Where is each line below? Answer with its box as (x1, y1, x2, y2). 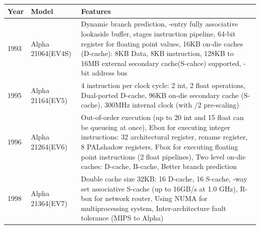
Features (81, 5, 111, 16)
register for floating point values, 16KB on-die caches (81, 38, 243, 48)
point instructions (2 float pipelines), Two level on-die (81, 151, 245, 161)
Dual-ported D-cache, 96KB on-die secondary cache (81, 89, 239, 100)
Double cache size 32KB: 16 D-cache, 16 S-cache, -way (81, 173, 247, 183)
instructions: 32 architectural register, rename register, (81, 131, 248, 142)
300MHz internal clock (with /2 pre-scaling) (104, 99, 239, 110)
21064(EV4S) (30, 48, 71, 58)
